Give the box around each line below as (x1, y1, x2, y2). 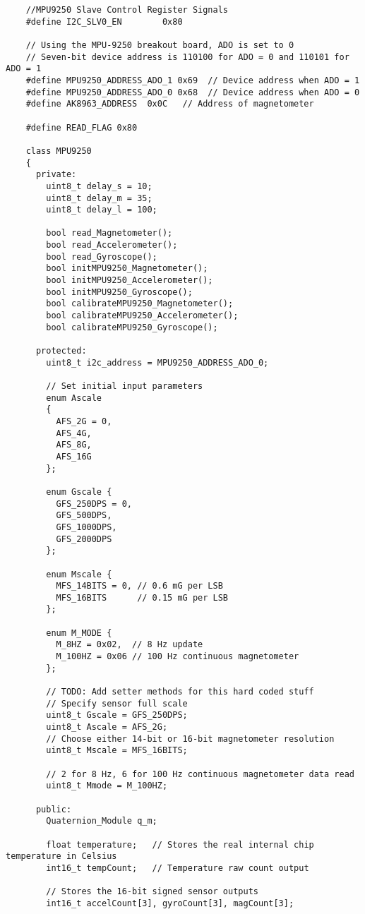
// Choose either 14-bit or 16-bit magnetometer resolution (46, 733, 335, 744)
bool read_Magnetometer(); (46, 228, 173, 239)
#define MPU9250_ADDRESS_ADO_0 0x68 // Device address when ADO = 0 (25, 87, 360, 97)
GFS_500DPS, (56, 510, 112, 521)
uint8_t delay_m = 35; (46, 193, 152, 203)
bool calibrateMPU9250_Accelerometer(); (46, 311, 239, 321)
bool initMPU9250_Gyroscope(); (46, 287, 193, 297)
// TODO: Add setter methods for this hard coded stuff (46, 687, 314, 697)
